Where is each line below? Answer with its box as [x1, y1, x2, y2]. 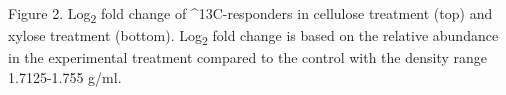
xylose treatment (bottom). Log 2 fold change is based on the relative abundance [8, 25, 499, 48]
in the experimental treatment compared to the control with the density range [8, 47, 487, 68]
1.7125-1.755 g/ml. [8, 66, 122, 87]
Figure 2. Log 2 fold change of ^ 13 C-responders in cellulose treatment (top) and [8, 3, 493, 26]
